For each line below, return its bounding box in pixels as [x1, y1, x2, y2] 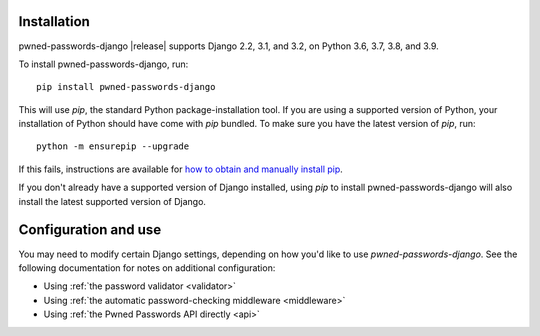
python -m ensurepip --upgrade [36, 141, 190, 152]
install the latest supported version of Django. [18, 195, 207, 207]
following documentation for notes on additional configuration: [18, 261, 276, 274]
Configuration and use [18, 221, 162, 239]
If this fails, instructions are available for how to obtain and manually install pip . [18, 163, 344, 175]
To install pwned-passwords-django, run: [18, 58, 189, 70]
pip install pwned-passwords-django [36, 81, 216, 93]
